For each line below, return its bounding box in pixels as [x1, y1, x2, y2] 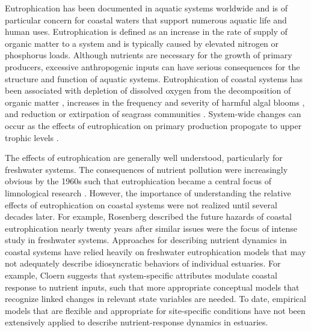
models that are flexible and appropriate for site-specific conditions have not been [5, 304, 306, 316]
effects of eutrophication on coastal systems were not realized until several [5, 198, 277, 211]
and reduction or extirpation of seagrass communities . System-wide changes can [5, 107, 301, 120]
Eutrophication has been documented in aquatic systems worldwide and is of [5, 2, 288, 14]
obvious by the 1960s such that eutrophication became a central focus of [5, 175, 271, 187]
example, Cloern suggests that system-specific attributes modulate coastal [5, 269, 277, 282]
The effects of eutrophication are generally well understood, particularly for [5, 151, 283, 164]
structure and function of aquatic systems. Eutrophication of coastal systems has [5, 72, 303, 85]
